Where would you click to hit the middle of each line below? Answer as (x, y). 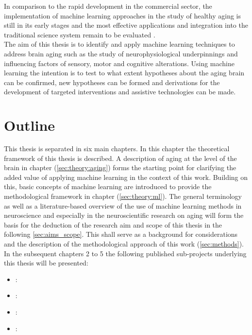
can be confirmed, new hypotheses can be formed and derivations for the (112, 82)
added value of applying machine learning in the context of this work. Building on (126, 177)
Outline (30, 125)
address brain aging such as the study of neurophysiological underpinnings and (121, 53)
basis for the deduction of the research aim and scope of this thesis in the (113, 224)
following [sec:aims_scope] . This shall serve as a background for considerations (121, 234)
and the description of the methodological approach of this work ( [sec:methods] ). (124, 244)
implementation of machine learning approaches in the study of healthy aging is (122, 15)
